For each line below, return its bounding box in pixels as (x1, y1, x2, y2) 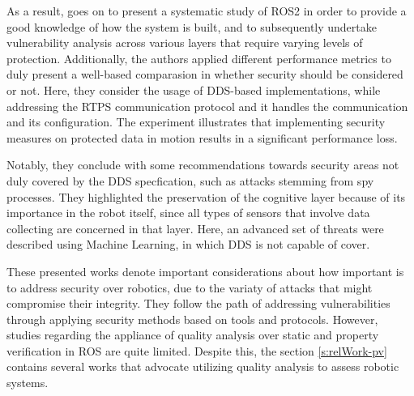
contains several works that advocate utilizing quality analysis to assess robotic (6, 358, 399, 375)
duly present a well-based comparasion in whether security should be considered (6, 66, 403, 83)
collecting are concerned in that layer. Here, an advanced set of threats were (6, 219, 384, 236)
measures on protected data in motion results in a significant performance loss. (6, 129, 398, 146)
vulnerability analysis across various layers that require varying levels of (6, 34, 363, 51)
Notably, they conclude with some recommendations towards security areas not (6, 156, 399, 173)
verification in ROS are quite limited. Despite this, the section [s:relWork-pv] (6, 342, 387, 359)
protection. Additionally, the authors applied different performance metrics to (6, 49, 391, 66)
